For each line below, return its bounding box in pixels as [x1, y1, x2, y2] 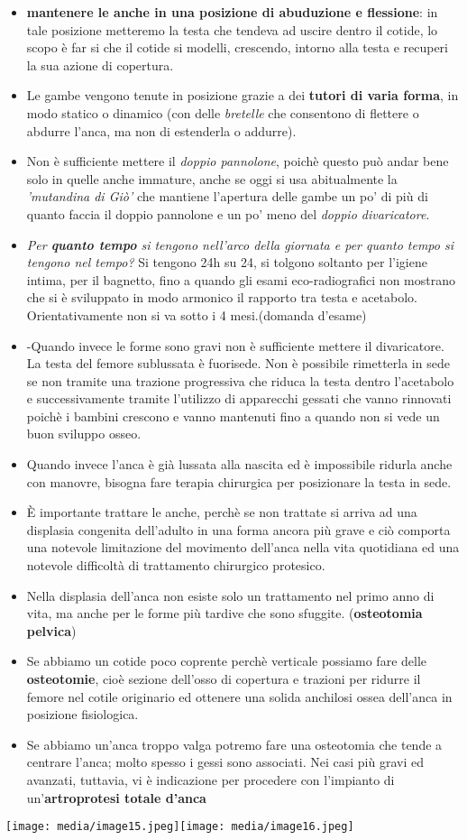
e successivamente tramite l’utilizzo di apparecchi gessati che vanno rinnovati [26, 389, 452, 408]
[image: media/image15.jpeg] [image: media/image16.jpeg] [5, 820, 354, 834]
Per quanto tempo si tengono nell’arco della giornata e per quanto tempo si [26, 235, 454, 254]
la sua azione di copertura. [26, 55, 174, 74]
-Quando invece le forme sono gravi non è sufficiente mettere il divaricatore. [26, 336, 444, 355]
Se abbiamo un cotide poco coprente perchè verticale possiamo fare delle [26, 651, 427, 670]
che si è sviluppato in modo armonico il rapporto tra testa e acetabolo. [26, 288, 418, 307]
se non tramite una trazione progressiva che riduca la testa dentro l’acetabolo [26, 371, 454, 390]
